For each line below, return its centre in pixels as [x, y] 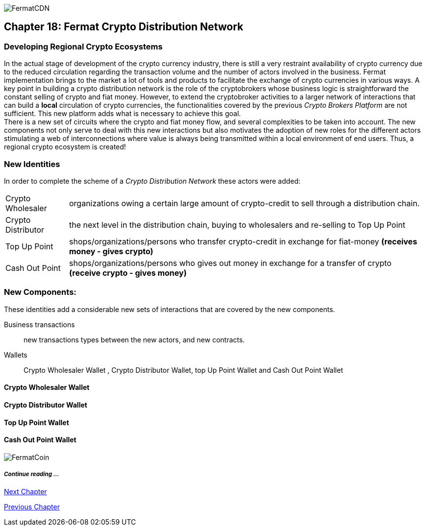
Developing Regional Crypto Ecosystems [83, 46]
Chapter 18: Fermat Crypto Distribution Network [124, 27]
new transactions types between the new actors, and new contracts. [134, 339]
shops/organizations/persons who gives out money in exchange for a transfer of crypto [230, 263]
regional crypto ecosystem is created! [65, 147]
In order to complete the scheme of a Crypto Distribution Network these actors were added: [152, 181]
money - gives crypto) [111, 251]
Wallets [16, 355]
